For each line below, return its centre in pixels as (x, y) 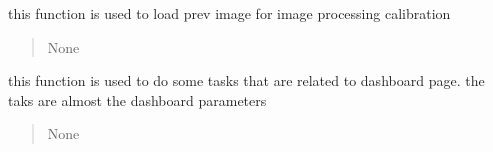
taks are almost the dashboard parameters (137, 99)
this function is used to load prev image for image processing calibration (229, 13)
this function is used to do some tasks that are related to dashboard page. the (246, 80)
